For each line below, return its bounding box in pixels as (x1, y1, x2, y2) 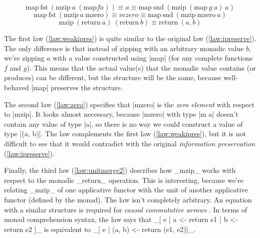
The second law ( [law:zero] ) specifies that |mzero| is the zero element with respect (4, 99, 254, 109)
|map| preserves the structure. (31, 82, 123, 92)
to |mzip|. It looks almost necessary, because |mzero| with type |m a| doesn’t (4, 109, 238, 119)
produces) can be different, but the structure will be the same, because (4, 72, 221, 83)
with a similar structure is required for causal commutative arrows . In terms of (4, 204, 247, 214)
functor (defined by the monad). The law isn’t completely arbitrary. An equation (4, 194, 252, 204)
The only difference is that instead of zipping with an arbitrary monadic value (4, 43, 244, 53)
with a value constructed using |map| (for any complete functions (53, 53, 253, 63)
